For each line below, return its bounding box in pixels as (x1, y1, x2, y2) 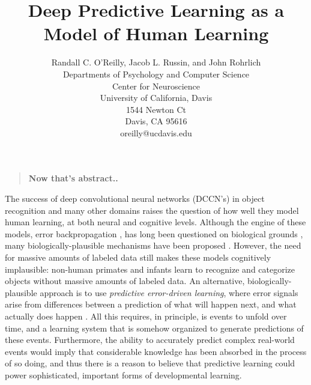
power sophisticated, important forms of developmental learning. (5, 368, 242, 381)
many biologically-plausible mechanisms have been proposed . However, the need (5, 239, 301, 252)
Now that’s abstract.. (28, 172, 118, 184)
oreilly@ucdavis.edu (120, 126, 192, 139)
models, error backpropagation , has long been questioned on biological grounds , (5, 227, 303, 240)
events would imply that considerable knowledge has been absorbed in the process (5, 345, 307, 357)
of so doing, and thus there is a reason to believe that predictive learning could (5, 357, 295, 369)
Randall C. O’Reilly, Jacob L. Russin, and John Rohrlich (51, 56, 261, 68)
